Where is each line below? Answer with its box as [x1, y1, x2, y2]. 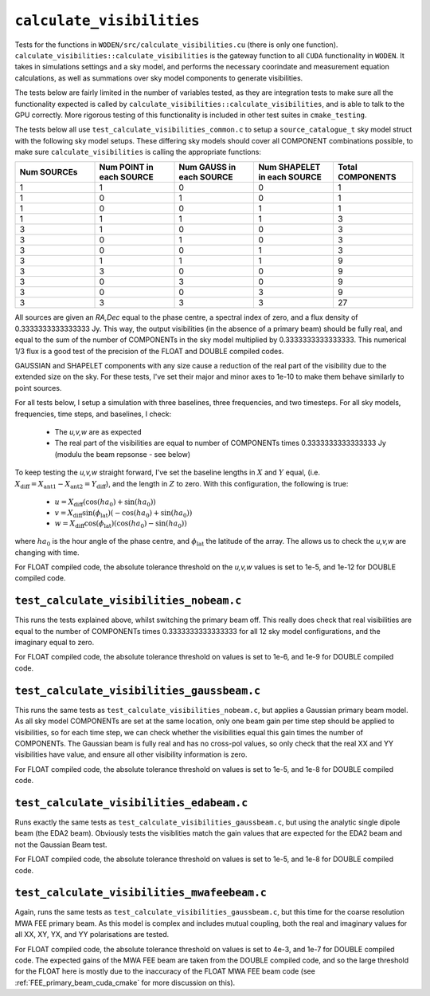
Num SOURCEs [19, 167, 78, 178]
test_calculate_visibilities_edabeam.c [14, 796, 248, 809]
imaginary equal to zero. [14, 638, 95, 648]
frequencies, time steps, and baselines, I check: [14, 409, 172, 419]
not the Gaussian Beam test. [14, 840, 107, 849]
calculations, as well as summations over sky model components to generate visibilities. [14, 73, 303, 83]
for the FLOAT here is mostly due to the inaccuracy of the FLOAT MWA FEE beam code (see [14, 966, 316, 976]
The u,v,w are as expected [54, 427, 143, 436]
